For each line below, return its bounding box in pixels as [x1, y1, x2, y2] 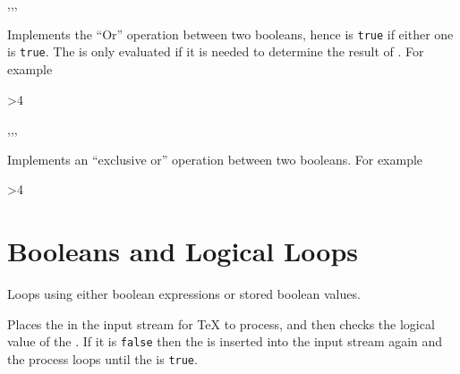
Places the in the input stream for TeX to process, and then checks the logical [7, 314, 435, 333]
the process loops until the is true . [7, 349, 198, 368]
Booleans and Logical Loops [7, 233, 359, 269]
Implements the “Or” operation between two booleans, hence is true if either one [7, 24, 454, 43]
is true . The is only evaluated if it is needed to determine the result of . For [7, 42, 424, 61]
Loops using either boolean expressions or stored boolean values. [7, 285, 361, 302]
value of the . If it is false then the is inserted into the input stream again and [7, 332, 443, 351]
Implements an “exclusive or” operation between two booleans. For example [7, 149, 423, 168]
